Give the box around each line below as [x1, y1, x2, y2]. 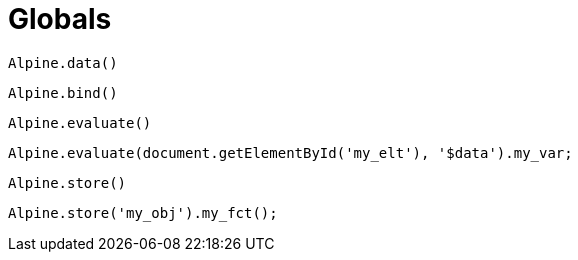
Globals [8, 2, 112, 36]
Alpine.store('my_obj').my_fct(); [8, 204, 278, 221]
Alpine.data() [8, 54, 118, 71]
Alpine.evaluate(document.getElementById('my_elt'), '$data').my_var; [8, 144, 573, 161]
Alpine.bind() [8, 84, 118, 101]
